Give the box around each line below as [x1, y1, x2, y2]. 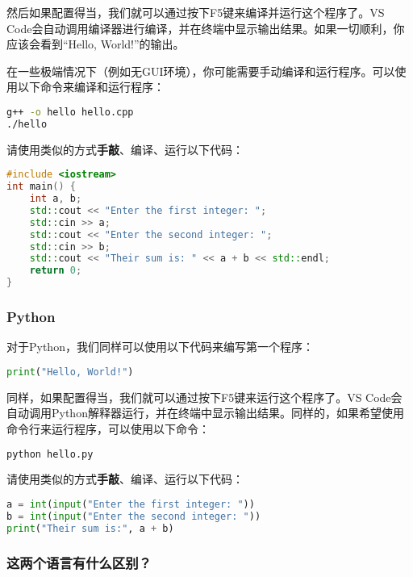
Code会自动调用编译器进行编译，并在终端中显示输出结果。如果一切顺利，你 [6, 19, 405, 36]
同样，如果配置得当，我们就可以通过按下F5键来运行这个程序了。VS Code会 [6, 388, 403, 405]
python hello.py [6, 448, 94, 460]
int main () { [6, 181, 76, 193]
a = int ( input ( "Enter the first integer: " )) [6, 499, 255, 510]
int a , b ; [29, 193, 82, 205]
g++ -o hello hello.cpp [6, 106, 134, 118]
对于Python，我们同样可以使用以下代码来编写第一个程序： [6, 338, 314, 355]
